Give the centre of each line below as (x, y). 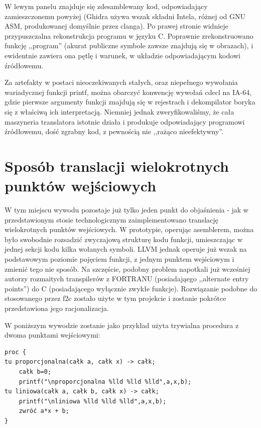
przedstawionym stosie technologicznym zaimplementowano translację (111, 219)
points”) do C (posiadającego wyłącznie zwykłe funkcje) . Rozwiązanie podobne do (131, 288)
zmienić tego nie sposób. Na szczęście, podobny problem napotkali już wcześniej (127, 269)
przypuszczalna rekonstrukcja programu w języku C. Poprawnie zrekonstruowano (129, 35)
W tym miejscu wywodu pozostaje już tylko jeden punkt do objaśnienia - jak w (126, 210)
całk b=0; (35, 371)
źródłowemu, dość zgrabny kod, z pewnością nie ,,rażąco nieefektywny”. (114, 131)
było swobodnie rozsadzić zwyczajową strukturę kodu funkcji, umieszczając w (124, 239)
